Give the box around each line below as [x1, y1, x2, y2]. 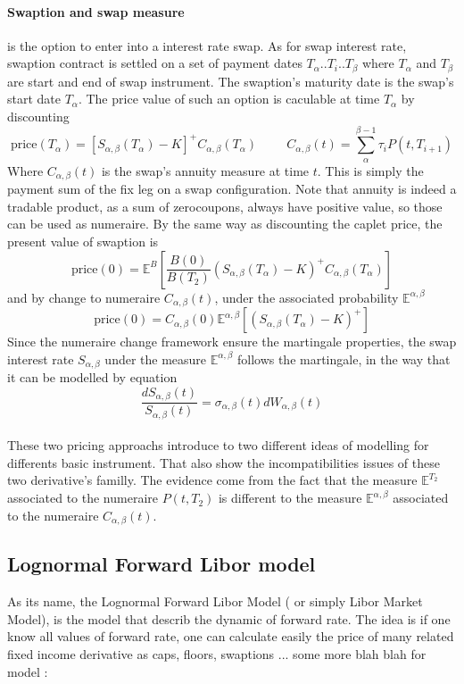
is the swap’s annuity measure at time [101, 161, 310, 179]
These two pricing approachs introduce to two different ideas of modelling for [7, 436, 429, 455]
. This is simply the [317, 161, 424, 179]
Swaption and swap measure [7, 2, 185, 21]
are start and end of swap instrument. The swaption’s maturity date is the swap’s [7, 71, 454, 90]
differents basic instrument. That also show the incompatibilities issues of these [7, 453, 440, 471]
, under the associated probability [214, 288, 399, 306]
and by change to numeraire [7, 288, 161, 306]
